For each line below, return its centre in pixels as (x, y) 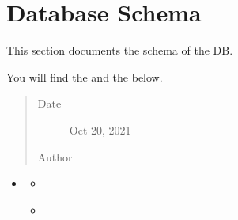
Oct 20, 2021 (100, 129)
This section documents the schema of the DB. (120, 50)
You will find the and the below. (85, 76)
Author (55, 156)
